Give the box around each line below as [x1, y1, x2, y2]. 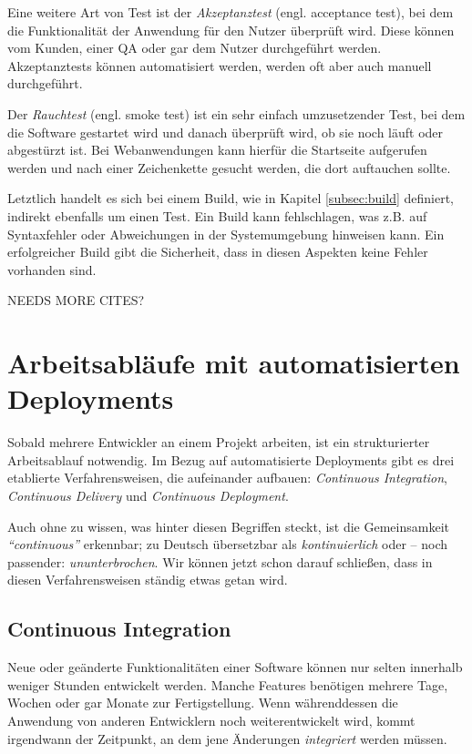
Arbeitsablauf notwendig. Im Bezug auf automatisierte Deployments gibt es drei [7, 450, 455, 469]
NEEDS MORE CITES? [7, 290, 145, 310]
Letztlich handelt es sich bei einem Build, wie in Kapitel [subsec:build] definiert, [7, 188, 454, 208]
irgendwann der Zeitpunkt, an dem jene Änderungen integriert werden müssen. [7, 729, 447, 748]
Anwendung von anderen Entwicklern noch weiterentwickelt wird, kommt [7, 710, 416, 729]
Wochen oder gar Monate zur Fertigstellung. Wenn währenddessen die [7, 693, 398, 712]
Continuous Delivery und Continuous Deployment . [7, 486, 289, 504]
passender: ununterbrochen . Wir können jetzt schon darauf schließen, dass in [7, 552, 433, 571]
